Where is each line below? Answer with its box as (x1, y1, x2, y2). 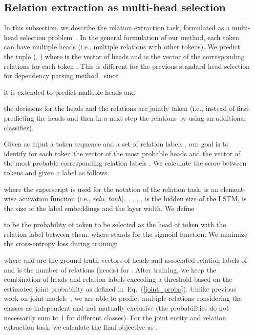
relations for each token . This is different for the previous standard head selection (4, 61, 250, 71)
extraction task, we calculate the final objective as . (4, 322, 158, 332)
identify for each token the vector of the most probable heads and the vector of (4, 148, 240, 158)
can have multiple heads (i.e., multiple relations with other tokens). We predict (4, 42, 240, 52)
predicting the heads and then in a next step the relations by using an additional (4, 112, 246, 123)
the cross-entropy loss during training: (4, 238, 118, 249)
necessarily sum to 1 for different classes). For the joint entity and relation (4, 312, 226, 322)
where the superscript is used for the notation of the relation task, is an (4, 184, 218, 194)
